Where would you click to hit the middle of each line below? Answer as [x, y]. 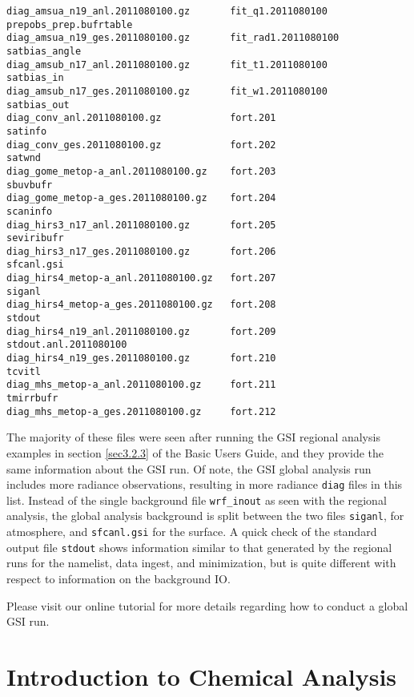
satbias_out [38, 105]
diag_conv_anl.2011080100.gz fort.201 [141, 118]
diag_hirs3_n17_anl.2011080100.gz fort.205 [141, 225]
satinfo [27, 131]
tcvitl [24, 371]
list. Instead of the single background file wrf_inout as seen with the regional [197, 500]
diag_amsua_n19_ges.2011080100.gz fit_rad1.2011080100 [173, 38]
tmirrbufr [32, 399]
